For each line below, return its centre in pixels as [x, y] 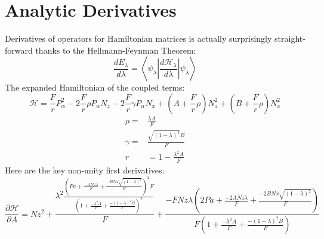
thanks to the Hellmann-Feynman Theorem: [116, 50]
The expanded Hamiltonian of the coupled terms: [95, 87]
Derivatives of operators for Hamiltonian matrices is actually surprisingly [138, 38]
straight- [290, 38]
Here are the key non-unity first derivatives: [85, 170]
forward [19, 50]
